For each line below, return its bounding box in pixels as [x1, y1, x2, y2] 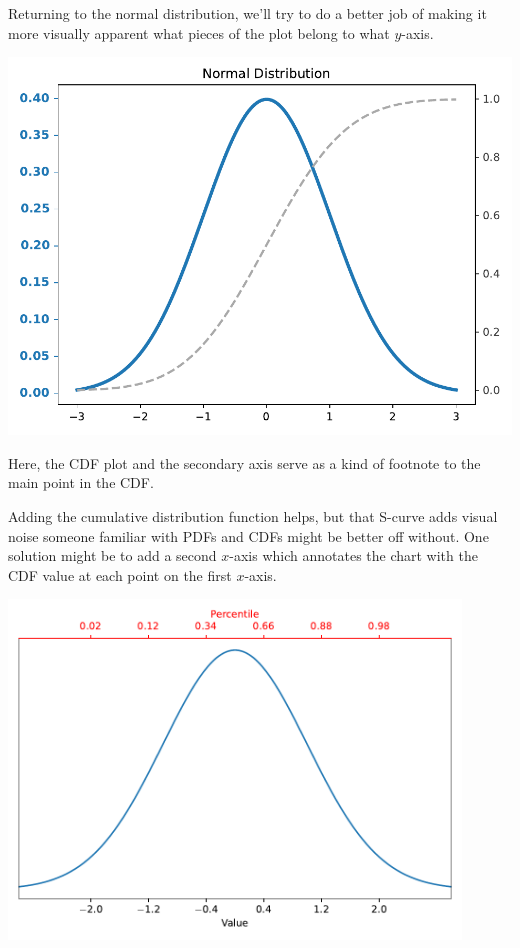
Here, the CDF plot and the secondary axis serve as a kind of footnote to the [8, 452, 481, 473]
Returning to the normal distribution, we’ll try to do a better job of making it [8, 3, 487, 23]
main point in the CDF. [8, 472, 154, 493]
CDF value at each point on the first [8, 564, 232, 585]
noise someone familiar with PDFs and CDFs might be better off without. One [8, 525, 489, 546]
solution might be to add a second [8, 545, 217, 566]
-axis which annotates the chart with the [229, 545, 478, 566]
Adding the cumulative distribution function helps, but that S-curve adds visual [8, 505, 498, 526]
